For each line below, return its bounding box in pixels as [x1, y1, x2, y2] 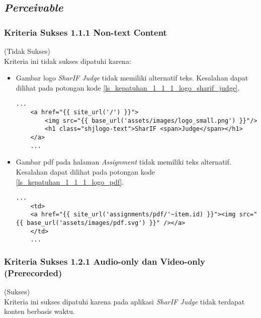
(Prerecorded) [4, 266, 62, 279]
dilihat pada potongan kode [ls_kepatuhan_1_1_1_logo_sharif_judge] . [16, 82, 240, 93]
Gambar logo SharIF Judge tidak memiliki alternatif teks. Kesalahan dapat [16, 72, 248, 83]
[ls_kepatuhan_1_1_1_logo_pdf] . [16, 176, 124, 187]
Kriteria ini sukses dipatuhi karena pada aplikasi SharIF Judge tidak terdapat [4, 296, 245, 306]
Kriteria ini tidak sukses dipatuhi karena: [4, 55, 131, 66]
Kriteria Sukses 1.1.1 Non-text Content [4, 26, 167, 38]
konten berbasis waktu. [4, 306, 75, 316]
